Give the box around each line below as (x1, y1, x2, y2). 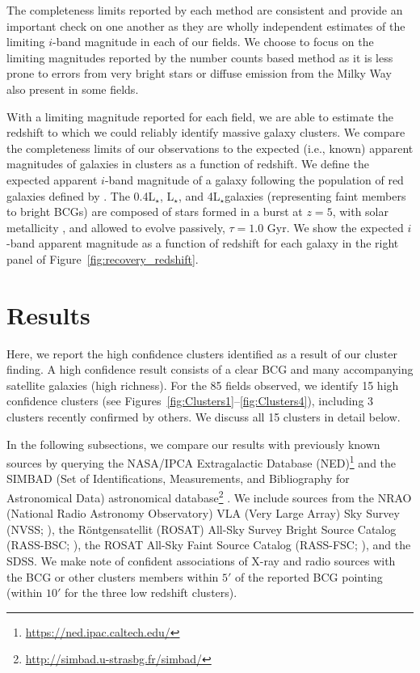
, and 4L (178, 187, 220, 204)
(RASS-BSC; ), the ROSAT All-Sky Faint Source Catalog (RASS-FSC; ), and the (6, 536, 411, 553)
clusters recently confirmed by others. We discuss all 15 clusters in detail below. (6, 408, 401, 425)
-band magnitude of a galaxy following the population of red (104, 171, 404, 188)
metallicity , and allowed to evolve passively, (6, 218, 225, 235)
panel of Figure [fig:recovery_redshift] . (6, 250, 199, 267)
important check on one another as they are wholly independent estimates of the (6, 17, 405, 34)
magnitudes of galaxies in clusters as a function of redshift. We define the (6, 155, 369, 172)
